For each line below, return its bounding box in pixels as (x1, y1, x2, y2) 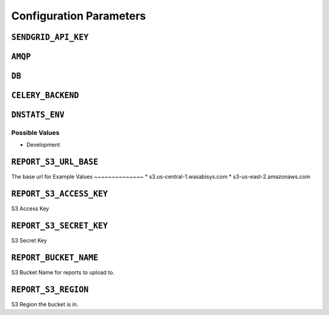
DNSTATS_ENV (11, 110, 65, 120)
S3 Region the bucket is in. (11, 300, 79, 308)
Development (26, 141, 60, 148)
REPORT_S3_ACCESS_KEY (11, 189, 108, 199)
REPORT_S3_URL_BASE (11, 157, 99, 167)
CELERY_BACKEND (11, 91, 79, 100)
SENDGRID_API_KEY (11, 32, 89, 42)
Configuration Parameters (11, 9, 146, 22)
